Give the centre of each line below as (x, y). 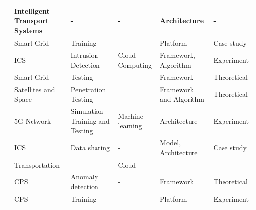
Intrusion (84, 55)
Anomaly (84, 177)
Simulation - (89, 111)
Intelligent (32, 11)
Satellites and (35, 89)
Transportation (37, 164)
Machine (130, 116)
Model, (171, 143)
